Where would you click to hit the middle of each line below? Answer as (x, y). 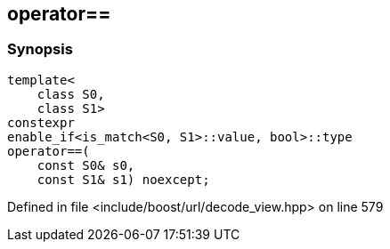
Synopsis (40, 49)
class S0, (71, 94)
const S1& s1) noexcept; (123, 179)
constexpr (41, 122)
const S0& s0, (86, 165)
